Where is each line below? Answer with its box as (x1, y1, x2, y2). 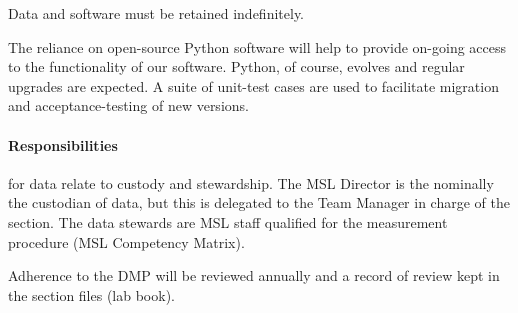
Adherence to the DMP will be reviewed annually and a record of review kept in (8, 265, 500, 286)
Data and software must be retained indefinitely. (8, 3, 305, 23)
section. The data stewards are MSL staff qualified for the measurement (8, 211, 448, 232)
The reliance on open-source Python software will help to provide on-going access (8, 36, 507, 57)
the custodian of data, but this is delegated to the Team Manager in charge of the (8, 192, 510, 213)
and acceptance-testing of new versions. (8, 95, 249, 116)
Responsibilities (8, 134, 118, 155)
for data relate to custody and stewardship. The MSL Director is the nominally (8, 172, 494, 193)
